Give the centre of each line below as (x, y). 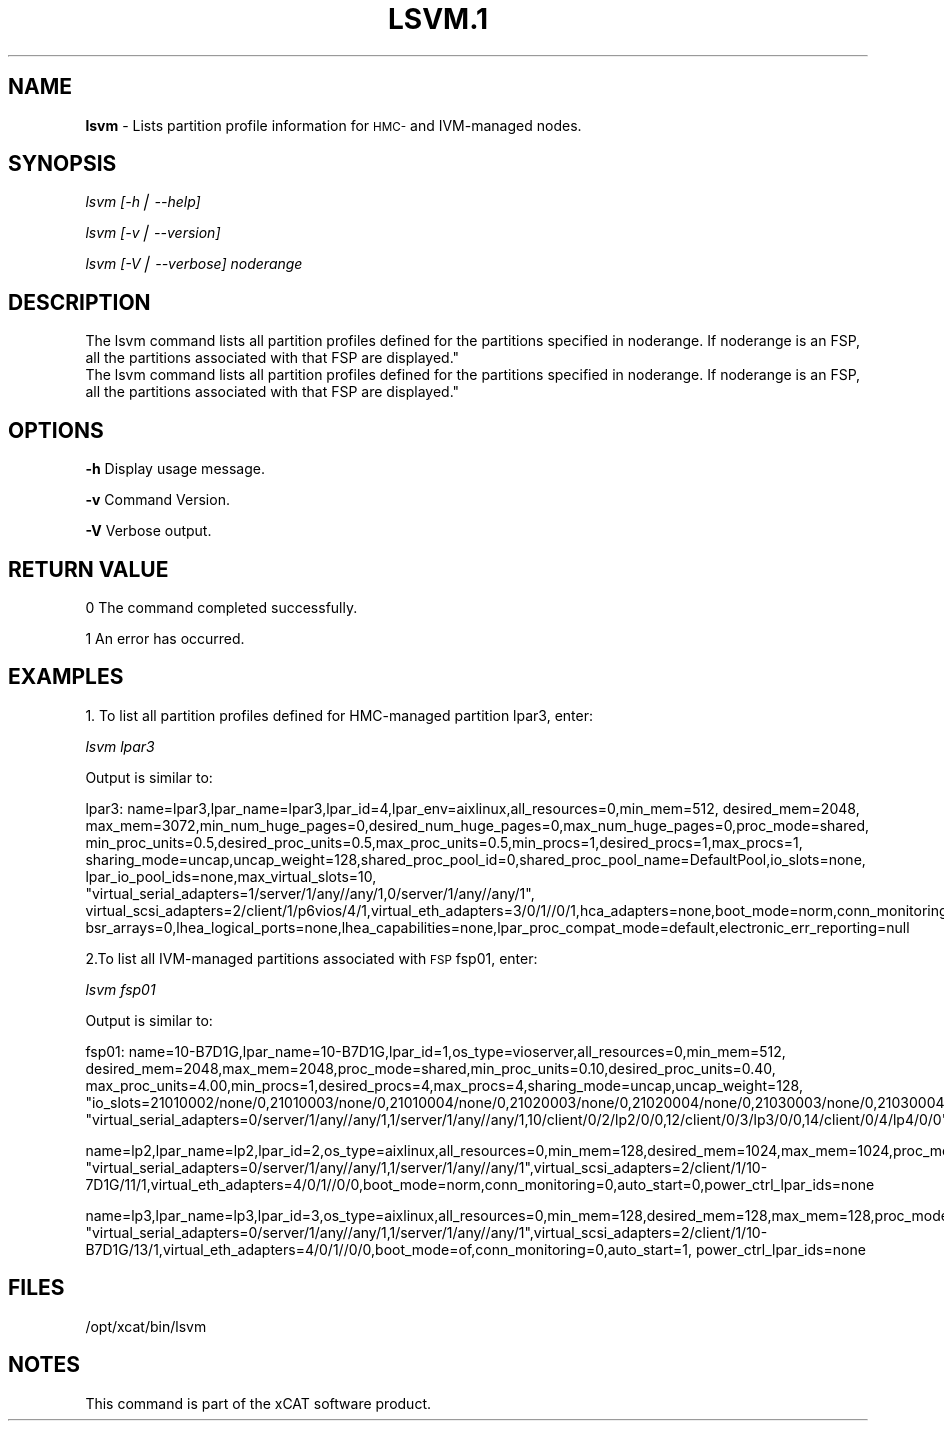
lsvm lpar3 (120, 746)
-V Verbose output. (148, 531)
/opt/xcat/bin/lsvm (146, 1326)
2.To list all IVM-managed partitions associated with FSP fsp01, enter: (311, 958)
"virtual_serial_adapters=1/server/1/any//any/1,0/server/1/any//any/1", (310, 893)
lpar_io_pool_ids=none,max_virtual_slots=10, (231, 876)
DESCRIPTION (79, 302)
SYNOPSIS (62, 164)
